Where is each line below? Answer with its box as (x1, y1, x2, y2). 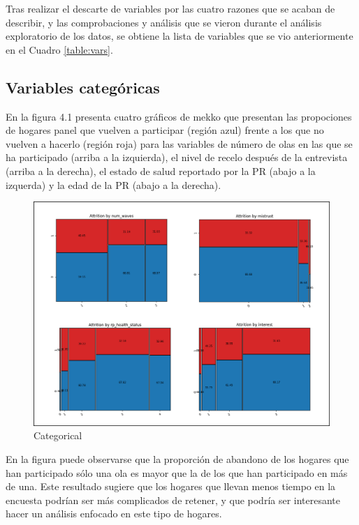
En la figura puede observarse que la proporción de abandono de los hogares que (6, 452, 349, 466)
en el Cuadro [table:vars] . (6, 42, 113, 56)
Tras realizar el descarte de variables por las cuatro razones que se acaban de (6, 1, 335, 15)
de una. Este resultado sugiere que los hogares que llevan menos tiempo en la (6, 479, 336, 494)
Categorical (34, 428, 82, 443)
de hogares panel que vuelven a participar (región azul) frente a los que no (6, 123, 324, 137)
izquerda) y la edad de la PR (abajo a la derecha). (6, 177, 221, 192)
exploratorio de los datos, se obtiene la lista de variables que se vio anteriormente (6, 29, 353, 43)
